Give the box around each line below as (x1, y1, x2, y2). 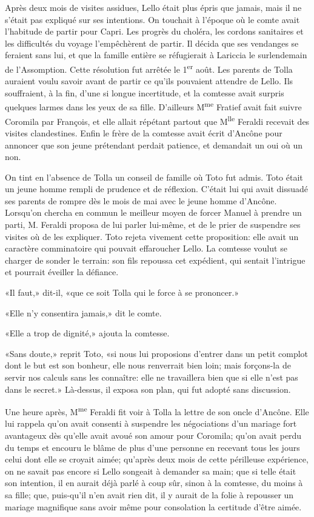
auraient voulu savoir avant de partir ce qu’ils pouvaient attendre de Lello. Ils (5, 75, 293, 87)
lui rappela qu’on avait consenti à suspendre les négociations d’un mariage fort (5, 417, 297, 430)
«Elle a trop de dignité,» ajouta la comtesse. (5, 327, 170, 339)
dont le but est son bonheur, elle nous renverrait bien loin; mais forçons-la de (5, 359, 291, 372)
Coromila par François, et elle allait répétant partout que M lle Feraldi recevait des (5, 113, 310, 127)
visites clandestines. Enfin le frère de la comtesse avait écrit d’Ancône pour (5, 126, 282, 139)
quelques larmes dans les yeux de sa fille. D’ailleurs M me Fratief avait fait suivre (5, 99, 302, 113)
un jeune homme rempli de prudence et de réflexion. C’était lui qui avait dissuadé (5, 182, 308, 195)
